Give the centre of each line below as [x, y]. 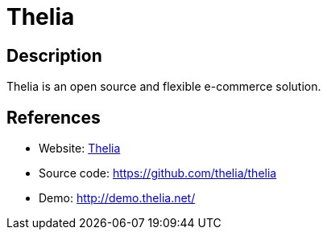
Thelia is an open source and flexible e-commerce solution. [164, 87]
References [54, 117]
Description [54, 55]
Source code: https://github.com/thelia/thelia [158, 173]
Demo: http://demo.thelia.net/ [117, 198]
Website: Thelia [80, 149]
